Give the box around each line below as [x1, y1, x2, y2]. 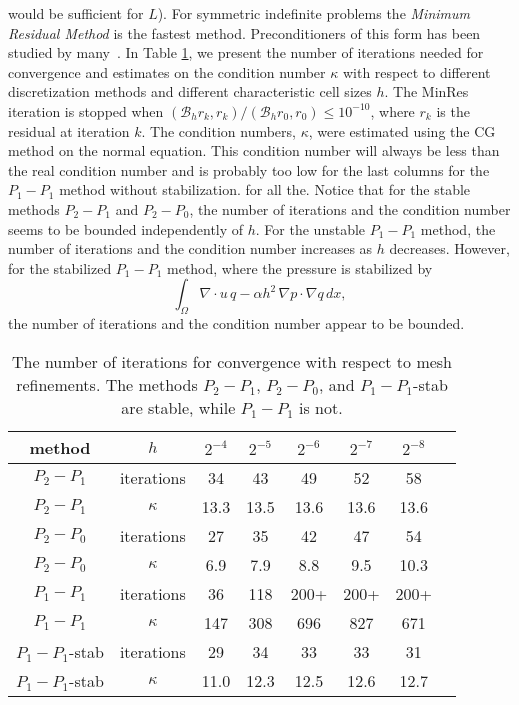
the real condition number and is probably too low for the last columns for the [8, 159, 490, 180]
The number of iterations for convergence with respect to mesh [12, 349, 453, 373]
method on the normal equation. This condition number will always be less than [8, 140, 500, 161]
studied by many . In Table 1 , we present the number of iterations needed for [8, 42, 484, 63]
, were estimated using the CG [308, 120, 496, 141]
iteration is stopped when [8, 100, 164, 121]
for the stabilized [8, 257, 112, 278]
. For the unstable [255, 218, 366, 239]
